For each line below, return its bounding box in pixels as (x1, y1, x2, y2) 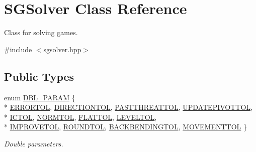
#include (4, 44, 32, 54)
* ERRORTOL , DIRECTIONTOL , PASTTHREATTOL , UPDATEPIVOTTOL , (4, 102, 252, 112)
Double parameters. (4, 138, 63, 148)
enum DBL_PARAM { (4, 92, 75, 102)
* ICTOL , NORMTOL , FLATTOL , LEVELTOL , (4, 111, 157, 122)
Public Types (4, 68, 74, 84)
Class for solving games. (4, 27, 78, 38)
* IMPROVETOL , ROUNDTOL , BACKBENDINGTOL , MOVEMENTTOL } (4, 121, 247, 132)
